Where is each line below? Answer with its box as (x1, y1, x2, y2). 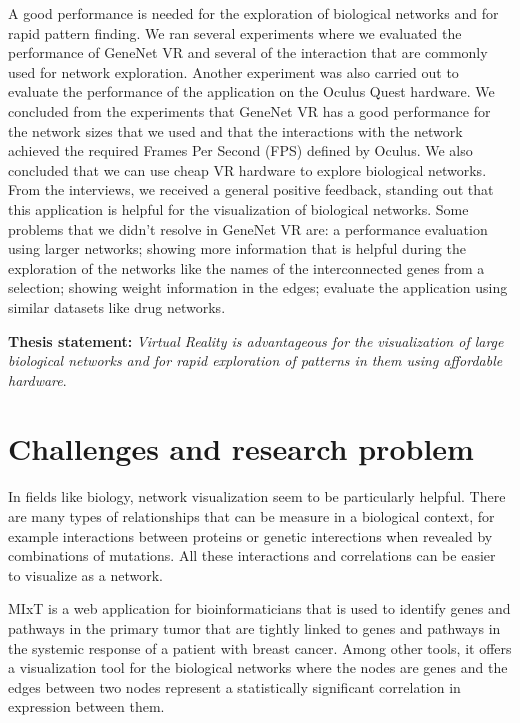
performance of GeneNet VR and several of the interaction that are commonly (8, 42, 488, 63)
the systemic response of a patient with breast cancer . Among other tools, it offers (8, 637, 512, 658)
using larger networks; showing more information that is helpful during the (8, 238, 466, 259)
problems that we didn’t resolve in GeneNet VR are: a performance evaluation (8, 218, 488, 239)
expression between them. (8, 696, 165, 717)
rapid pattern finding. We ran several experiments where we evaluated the (8, 22, 462, 43)
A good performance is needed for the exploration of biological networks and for (8, 3, 499, 23)
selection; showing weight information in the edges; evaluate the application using (8, 277, 508, 298)
